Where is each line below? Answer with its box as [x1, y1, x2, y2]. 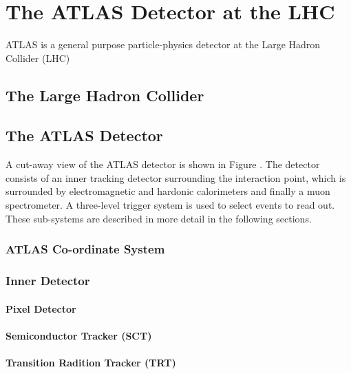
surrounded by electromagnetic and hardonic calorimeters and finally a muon [6, 184, 330, 198]
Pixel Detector [6, 301, 76, 315]
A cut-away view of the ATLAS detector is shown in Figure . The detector [6, 157, 320, 172]
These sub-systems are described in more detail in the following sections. [6, 211, 312, 225]
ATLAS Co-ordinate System [6, 240, 165, 258]
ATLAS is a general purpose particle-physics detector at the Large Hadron [6, 37, 321, 52]
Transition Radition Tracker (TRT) [6, 355, 176, 369]
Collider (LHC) [6, 50, 70, 65]
